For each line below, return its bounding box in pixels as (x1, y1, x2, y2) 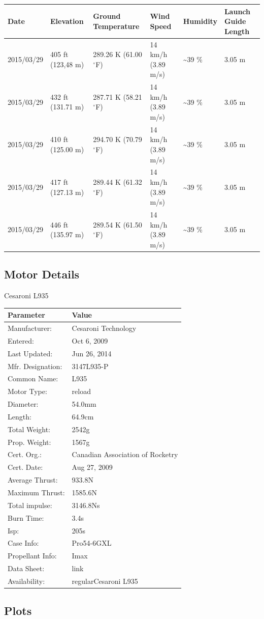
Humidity (183, 16, 217, 26)
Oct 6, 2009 (72, 335, 108, 346)
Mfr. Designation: (8, 360, 62, 371)
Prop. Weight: (8, 436, 51, 447)
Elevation (50, 16, 84, 26)
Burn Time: (8, 512, 44, 523)
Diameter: (8, 399, 39, 409)
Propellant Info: (8, 550, 57, 561)
